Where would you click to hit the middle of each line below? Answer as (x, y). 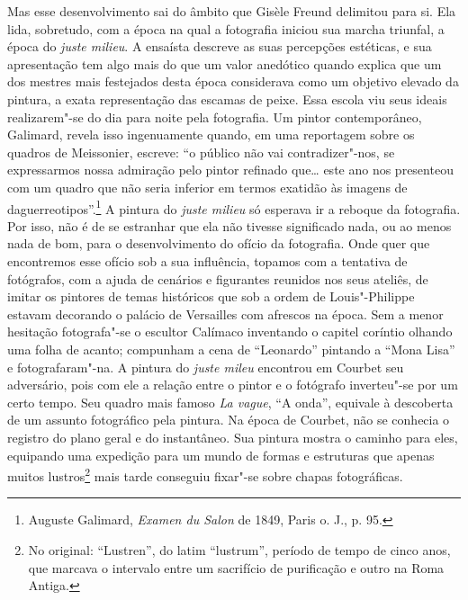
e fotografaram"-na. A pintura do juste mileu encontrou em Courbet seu (206, 367)
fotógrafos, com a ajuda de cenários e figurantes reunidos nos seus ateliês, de (218, 278)
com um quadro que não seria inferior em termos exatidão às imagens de (207, 187)
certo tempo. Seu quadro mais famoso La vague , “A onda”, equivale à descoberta (230, 402)
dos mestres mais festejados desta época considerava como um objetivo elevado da (233, 81)
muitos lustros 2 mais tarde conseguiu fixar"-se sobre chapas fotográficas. (205, 475)
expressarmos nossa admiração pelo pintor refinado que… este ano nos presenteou (230, 170)
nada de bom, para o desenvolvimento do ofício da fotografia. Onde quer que (219, 243)
